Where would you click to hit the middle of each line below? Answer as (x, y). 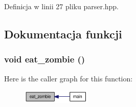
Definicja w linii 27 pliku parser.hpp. (62, 6)
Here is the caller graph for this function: (69, 78)
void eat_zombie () (45, 59)
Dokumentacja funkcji (63, 34)
